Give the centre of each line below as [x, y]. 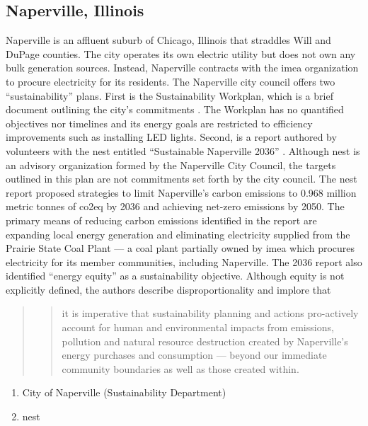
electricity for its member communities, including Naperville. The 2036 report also [184, 261]
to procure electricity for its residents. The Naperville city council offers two [171, 81]
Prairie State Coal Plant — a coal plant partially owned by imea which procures [180, 248]
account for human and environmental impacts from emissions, [198, 327]
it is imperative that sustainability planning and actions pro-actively [210, 313]
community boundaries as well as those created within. [180, 368]
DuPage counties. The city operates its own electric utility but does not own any [181, 53]
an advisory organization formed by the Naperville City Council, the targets [171, 165]
